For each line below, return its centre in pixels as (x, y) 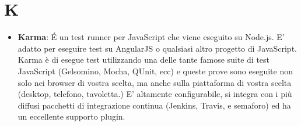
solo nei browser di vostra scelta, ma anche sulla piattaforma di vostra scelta (155, 82)
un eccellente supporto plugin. (71, 116)
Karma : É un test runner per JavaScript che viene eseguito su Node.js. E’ (151, 37)
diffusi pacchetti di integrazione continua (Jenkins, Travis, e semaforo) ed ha (154, 105)
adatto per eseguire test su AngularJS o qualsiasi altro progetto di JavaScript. (157, 48)
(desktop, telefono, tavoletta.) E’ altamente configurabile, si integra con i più (155, 94)
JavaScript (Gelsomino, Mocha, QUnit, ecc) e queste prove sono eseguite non (155, 71)
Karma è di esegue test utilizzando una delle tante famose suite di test (144, 60)
